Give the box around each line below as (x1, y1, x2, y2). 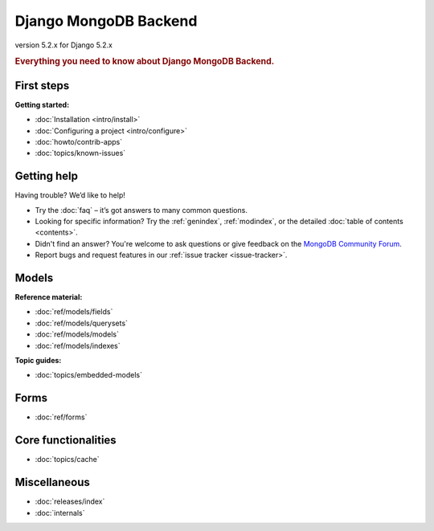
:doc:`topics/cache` (35, 455, 100, 464)
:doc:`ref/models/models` (35, 329, 120, 339)
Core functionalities (14, 434, 117, 447)
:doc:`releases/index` (35, 496, 105, 506)
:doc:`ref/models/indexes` (35, 341, 121, 350)
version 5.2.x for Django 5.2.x (14, 40, 113, 50)
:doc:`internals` (35, 508, 85, 517)
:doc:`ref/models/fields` (35, 307, 113, 317)
